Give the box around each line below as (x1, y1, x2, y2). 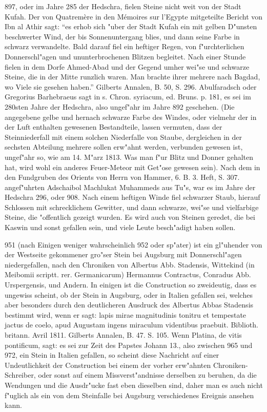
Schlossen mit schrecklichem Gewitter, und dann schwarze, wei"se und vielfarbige (5, 201, 259, 212)
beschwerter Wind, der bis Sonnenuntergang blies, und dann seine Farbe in (5, 31, 240, 42)
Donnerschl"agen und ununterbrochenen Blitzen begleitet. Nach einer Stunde (5, 51, 246, 61)
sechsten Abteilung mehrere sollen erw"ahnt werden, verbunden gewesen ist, (5, 141, 243, 152)
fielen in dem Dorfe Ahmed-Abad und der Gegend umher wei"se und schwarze (5, 61, 250, 72)
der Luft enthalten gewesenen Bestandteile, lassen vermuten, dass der (5, 121, 222, 132)
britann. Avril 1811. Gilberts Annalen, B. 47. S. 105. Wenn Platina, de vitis (5, 329, 242, 340)
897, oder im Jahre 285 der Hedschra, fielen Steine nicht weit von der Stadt (5, 1, 241, 11)
